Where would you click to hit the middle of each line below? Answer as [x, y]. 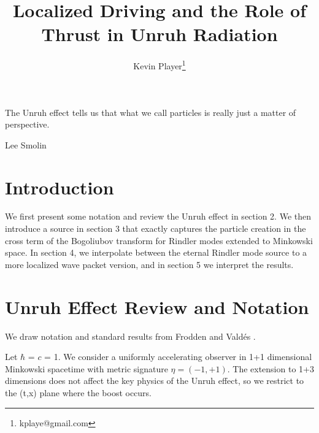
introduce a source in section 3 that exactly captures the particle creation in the [156, 228]
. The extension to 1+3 [271, 368]
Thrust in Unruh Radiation [159, 34]
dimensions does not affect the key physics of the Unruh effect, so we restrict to [155, 381]
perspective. [27, 124]
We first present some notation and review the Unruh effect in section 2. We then [158, 216]
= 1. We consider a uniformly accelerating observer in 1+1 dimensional [178, 357]
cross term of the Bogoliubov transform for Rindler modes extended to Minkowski [159, 240]
